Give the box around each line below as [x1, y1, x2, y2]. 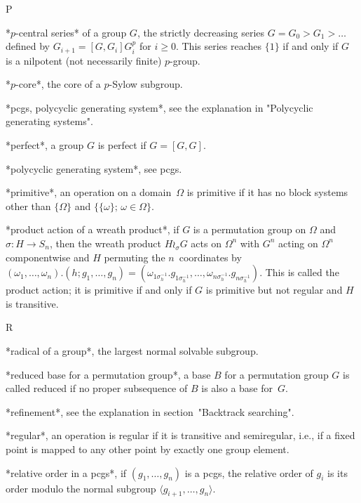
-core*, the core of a [15, 77, 101, 91]
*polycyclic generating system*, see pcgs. [6, 161, 182, 176]
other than [6, 198, 51, 213]
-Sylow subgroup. [109, 77, 183, 91]
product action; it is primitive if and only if [6, 282, 192, 297]
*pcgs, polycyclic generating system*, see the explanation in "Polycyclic [6, 100, 313, 115]
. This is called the [259, 265, 339, 280]
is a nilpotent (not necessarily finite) [6, 53, 162, 67]
